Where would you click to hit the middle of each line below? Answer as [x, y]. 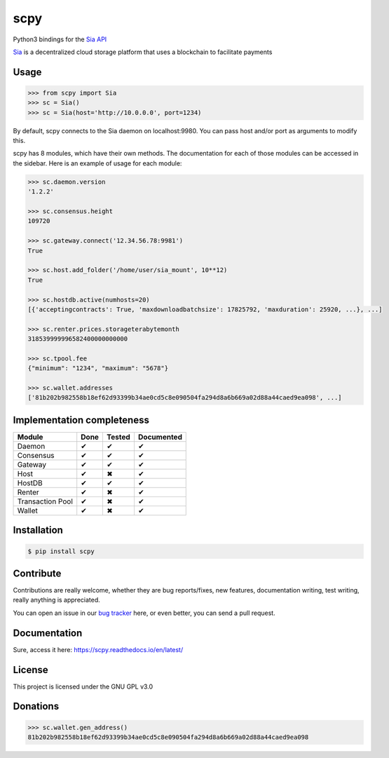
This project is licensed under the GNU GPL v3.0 [83, 686]
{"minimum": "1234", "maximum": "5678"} [98, 368]
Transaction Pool [45, 501]
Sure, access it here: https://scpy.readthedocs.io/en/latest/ [98, 649]
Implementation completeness [81, 420]
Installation [38, 530]
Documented [160, 437]
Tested [118, 437]
